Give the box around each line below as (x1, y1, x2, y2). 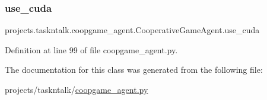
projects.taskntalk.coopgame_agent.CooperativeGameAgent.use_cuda (5, 24, 260, 36)
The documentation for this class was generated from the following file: (5, 63, 263, 76)
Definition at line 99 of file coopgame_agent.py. (5, 43, 178, 56)
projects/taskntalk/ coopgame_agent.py (5, 83, 148, 95)
